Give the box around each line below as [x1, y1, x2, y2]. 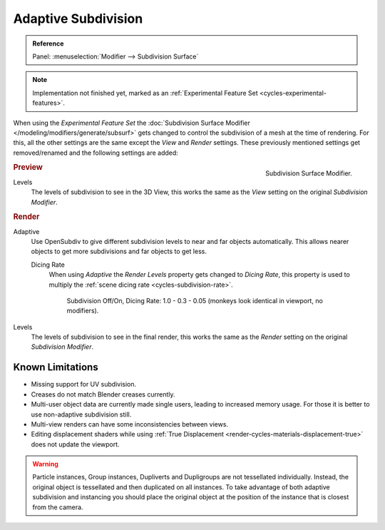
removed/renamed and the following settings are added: [13, 148, 178, 157]
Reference [32, 39, 64, 48]
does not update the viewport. [31, 439, 120, 449]
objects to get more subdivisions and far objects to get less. [31, 247, 207, 256]
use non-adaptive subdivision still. [31, 410, 132, 419]
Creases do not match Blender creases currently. [31, 389, 175, 399]
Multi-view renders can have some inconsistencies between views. [31, 419, 228, 428]
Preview [13, 163, 43, 173]
